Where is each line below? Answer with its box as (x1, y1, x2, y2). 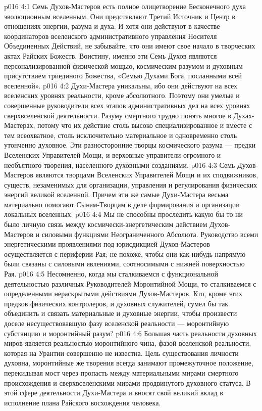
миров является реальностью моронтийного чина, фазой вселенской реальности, (4, 338, 251, 348)
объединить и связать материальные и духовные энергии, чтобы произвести (4, 308, 237, 318)
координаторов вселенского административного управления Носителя (4, 30, 217, 41)
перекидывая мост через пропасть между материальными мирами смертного (4, 367, 239, 378)
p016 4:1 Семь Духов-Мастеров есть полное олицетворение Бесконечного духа (4, 1, 246, 11)
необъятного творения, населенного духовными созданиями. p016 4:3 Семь (4, 159, 235, 170)
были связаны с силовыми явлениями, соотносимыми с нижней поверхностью (4, 258, 245, 269)
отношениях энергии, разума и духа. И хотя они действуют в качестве (4, 21, 220, 31)
